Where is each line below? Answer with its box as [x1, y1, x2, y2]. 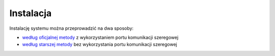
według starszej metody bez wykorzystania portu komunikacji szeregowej [22, 41, 178, 47]
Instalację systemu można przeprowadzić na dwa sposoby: [9, 25, 134, 31]
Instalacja [9, 8, 52, 19]
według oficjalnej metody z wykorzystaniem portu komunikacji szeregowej [22, 34, 179, 40]
